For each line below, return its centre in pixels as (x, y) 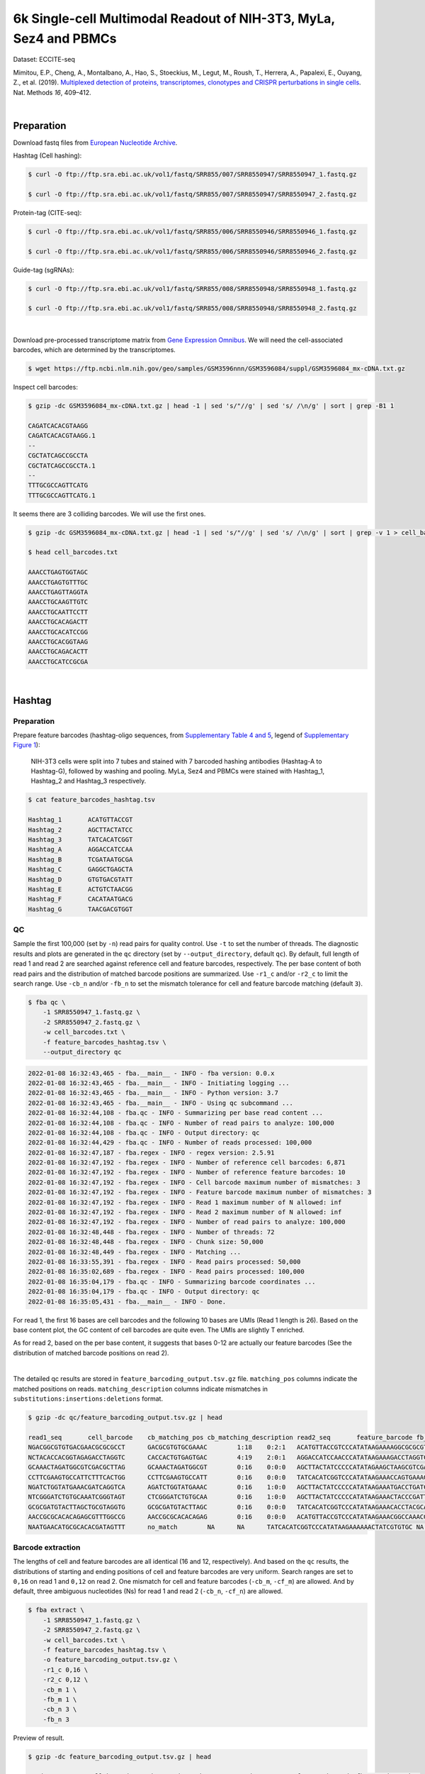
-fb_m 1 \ (60, 1699)
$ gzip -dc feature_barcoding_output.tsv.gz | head (120, 1757)
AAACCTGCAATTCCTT (58, 612)
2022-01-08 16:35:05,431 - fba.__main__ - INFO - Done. (127, 1301)
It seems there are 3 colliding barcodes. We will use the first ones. (109, 514)
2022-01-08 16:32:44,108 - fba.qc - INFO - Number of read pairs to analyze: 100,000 (181, 1123)
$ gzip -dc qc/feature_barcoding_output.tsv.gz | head (125, 1418)
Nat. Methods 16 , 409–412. (52, 92)
